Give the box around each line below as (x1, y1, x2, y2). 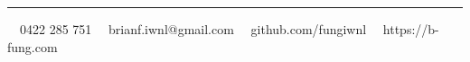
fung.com (7, 37, 58, 56)
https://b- (382, 20, 439, 38)
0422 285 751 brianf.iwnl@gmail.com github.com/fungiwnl (19, 20, 367, 38)
